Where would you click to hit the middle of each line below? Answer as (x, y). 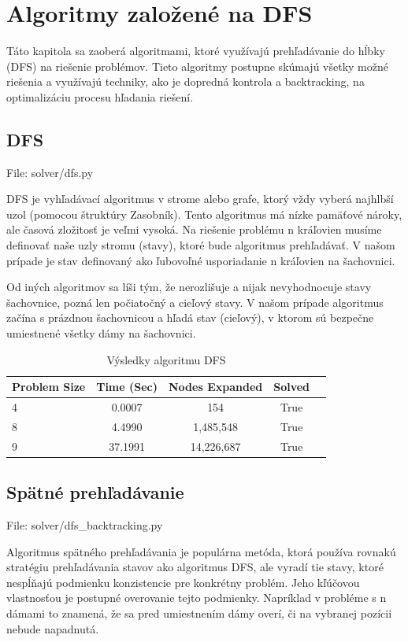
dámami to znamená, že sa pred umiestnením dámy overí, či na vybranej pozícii (199, 613)
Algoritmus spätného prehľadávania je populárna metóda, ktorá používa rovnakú (201, 551)
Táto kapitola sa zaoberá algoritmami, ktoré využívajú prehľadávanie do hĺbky (196, 51)
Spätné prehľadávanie (95, 492)
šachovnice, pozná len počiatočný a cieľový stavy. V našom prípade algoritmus (195, 302)
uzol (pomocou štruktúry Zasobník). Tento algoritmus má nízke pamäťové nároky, (204, 214)
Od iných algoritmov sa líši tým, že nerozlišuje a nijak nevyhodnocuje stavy (189, 287)
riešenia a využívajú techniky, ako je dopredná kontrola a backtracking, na (185, 81)
